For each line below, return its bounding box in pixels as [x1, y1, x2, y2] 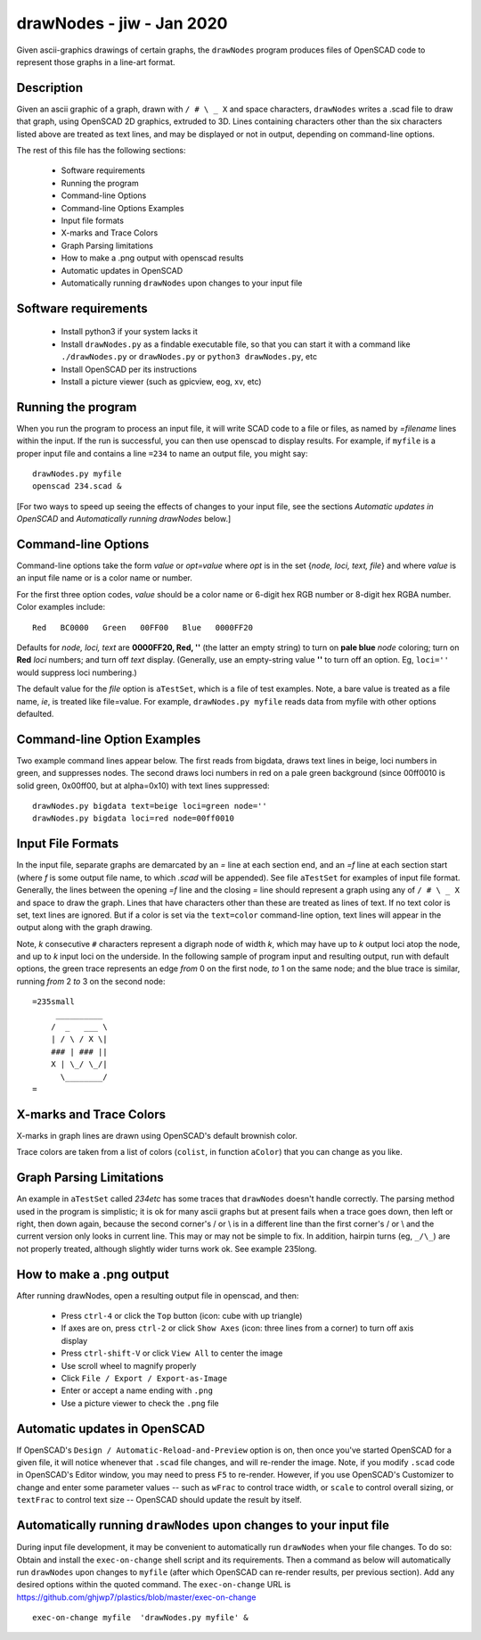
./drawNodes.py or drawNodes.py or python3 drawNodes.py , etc [61, 351, 318, 362]
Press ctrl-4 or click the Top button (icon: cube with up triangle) [61, 1311, 303, 1322]
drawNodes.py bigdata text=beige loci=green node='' [32, 801, 267, 812]
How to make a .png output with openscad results [61, 252, 244, 263]
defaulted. [16, 708, 54, 719]
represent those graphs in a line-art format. [16, 56, 175, 67]
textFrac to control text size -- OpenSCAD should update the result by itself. [16, 1495, 302, 1505]
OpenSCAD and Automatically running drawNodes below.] [16, 514, 232, 524]
